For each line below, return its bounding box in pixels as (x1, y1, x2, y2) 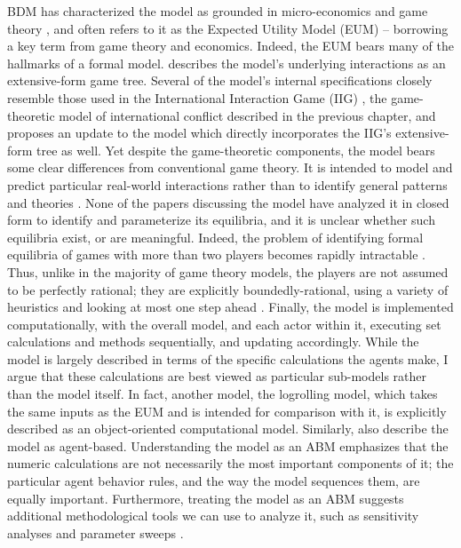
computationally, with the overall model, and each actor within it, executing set (7, 314, 441, 333)
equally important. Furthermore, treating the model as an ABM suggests (7, 488, 404, 507)
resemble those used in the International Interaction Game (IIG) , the (7, 88, 387, 107)
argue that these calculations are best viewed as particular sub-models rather (7, 367, 427, 385)
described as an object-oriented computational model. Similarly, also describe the (7, 419, 449, 438)
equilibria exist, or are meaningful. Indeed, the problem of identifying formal (7, 227, 424, 246)
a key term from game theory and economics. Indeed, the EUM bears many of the (7, 36, 454, 55)
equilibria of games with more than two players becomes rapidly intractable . (7, 245, 425, 264)
